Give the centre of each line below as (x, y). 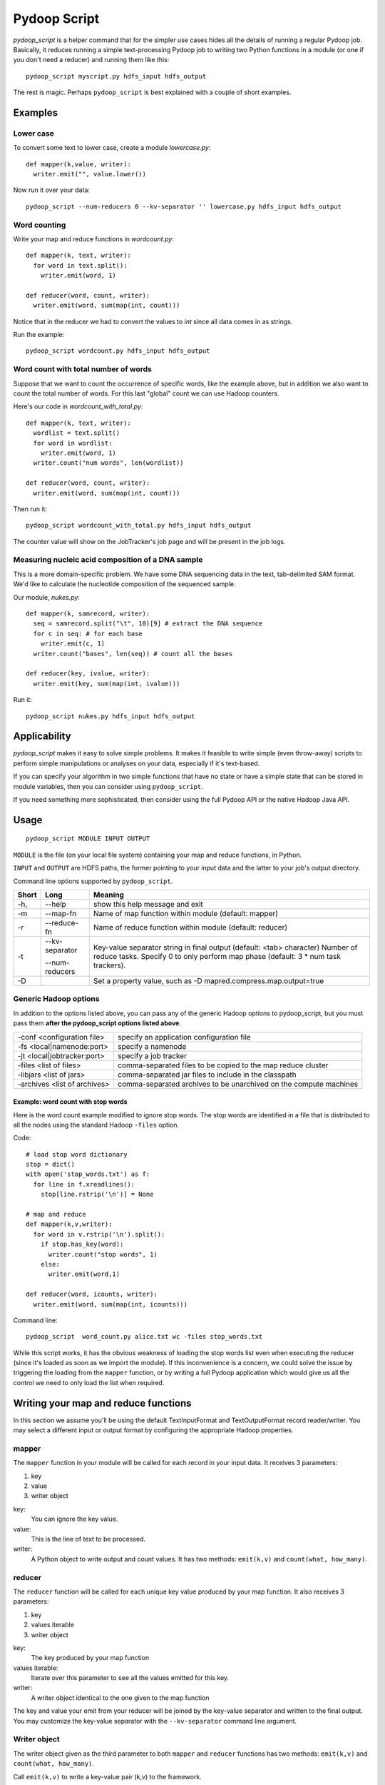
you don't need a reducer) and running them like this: (91, 60)
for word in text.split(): (80, 265)
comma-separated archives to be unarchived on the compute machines (238, 1084)
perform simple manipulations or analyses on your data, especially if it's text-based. (137, 763)
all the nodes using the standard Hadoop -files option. (96, 1125)
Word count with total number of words (83, 369)
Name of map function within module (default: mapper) (185, 913)
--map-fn (61, 913)
